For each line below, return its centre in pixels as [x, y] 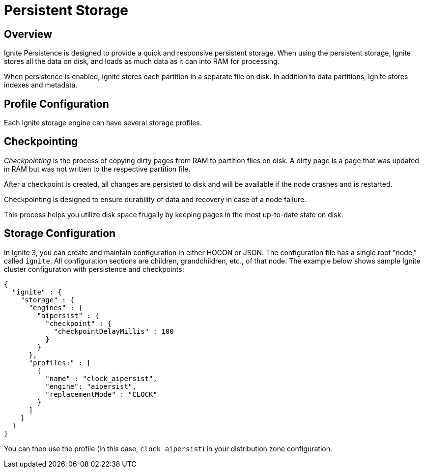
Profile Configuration [57, 104]
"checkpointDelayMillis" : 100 [114, 331]
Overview [28, 34]
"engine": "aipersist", [91, 386]
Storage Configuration [60, 234]
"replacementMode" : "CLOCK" [101, 394]
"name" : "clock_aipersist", [101, 378]
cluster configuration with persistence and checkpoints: [94, 269]
